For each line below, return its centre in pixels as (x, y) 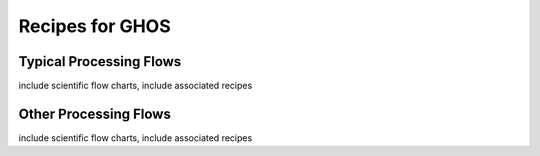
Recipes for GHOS (95, 26)
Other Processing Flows (95, 113)
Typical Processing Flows (100, 61)
